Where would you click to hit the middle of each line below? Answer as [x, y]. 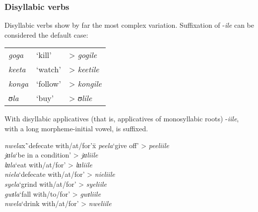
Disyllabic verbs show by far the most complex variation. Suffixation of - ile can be [129, 25]
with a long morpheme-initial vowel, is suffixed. [76, 128]
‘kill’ [44, 55]
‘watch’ [49, 69]
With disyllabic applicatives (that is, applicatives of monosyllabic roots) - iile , [122, 119]
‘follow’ [49, 84]
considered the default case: [46, 34]
